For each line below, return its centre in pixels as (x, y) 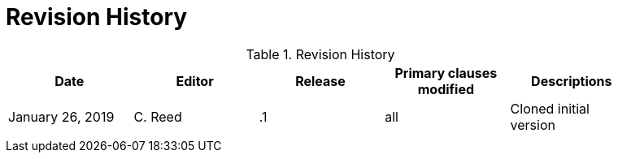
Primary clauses (446, 73)
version (533, 125)
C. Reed (158, 116)
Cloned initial (550, 108)
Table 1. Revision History (320, 54)
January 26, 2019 (61, 116)
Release (320, 81)
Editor (195, 81)
